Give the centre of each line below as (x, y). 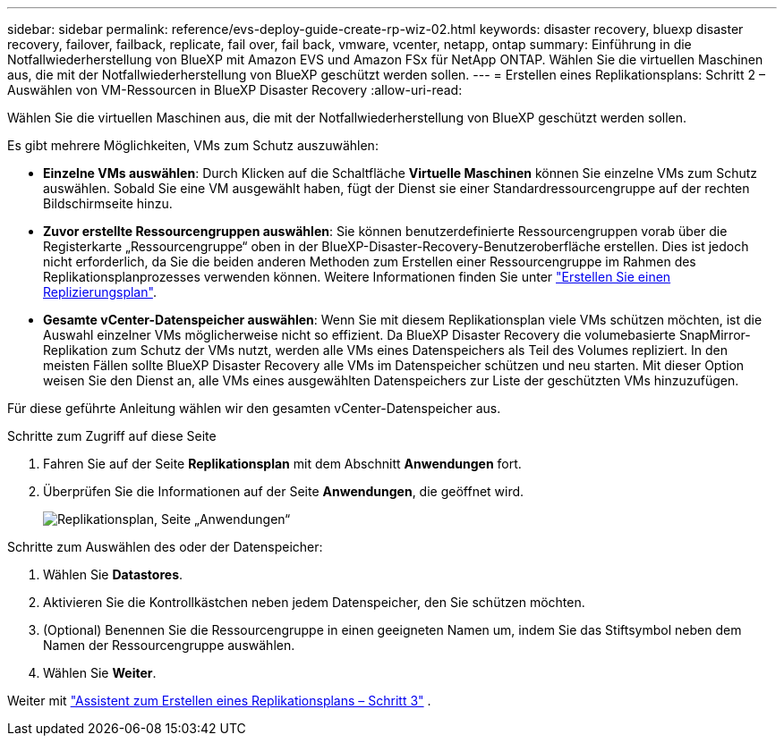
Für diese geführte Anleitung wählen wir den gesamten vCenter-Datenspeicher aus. (254, 408)
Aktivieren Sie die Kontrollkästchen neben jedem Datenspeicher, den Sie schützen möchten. (314, 602)
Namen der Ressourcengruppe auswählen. (169, 645)
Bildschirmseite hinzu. (108, 203)
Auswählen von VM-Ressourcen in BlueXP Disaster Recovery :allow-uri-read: (235, 90)
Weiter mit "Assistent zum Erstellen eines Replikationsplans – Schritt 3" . (219, 701)
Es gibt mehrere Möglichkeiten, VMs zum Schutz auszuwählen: (193, 145)
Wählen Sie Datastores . (113, 574)
